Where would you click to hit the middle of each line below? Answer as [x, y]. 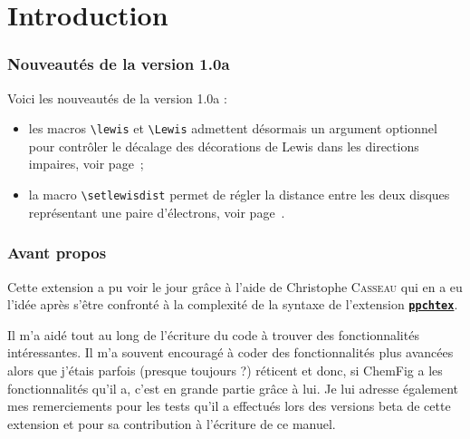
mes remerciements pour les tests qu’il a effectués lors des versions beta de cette [229, 406]
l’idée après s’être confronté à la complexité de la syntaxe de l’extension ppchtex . [233, 304]
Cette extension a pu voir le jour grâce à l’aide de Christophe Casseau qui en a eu [235, 286]
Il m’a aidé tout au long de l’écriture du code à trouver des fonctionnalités [213, 334]
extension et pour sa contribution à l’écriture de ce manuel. [172, 423]
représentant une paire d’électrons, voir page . [157, 212]
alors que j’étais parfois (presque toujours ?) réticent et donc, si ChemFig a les [225, 370]
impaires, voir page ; [86, 164]
